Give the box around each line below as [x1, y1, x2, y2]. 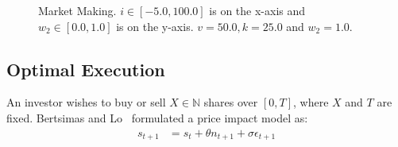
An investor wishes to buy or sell [6, 94, 166, 110]
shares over [203, 94, 258, 110]
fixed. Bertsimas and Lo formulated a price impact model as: [6, 109, 308, 126]
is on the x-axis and [209, 2, 306, 18]
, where [293, 94, 329, 110]
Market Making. [38, 2, 117, 18]
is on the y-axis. [116, 17, 194, 34]
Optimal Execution [6, 56, 165, 81]
